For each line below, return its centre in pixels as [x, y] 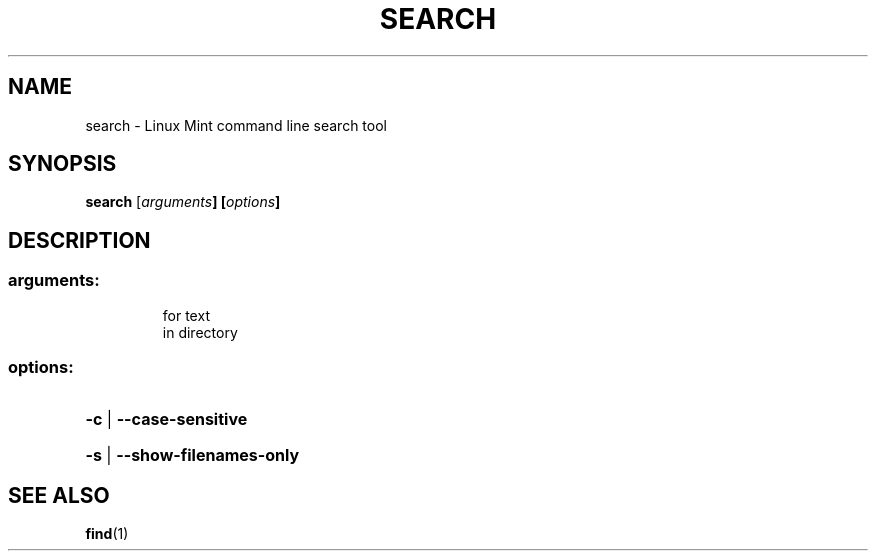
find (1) [107, 534]
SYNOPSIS [62, 164]
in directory [200, 332]
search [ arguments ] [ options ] [183, 202]
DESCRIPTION [79, 240]
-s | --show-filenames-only [192, 455]
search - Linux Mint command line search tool [236, 125]
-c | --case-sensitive [166, 419]
